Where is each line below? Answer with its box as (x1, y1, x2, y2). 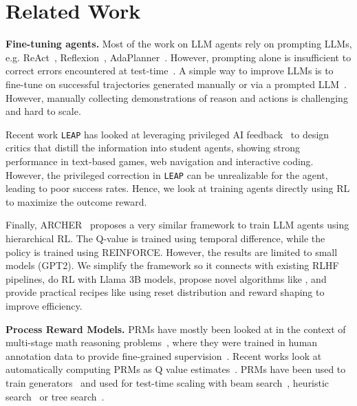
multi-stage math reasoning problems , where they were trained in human (6, 335, 318, 350)
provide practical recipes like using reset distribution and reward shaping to (6, 285, 325, 299)
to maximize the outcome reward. (6, 194, 147, 209)
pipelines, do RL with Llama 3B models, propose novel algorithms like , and (6, 271, 327, 286)
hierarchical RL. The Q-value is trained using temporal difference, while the (6, 231, 325, 245)
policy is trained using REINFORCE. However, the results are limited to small (6, 244, 338, 259)
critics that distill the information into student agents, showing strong (6, 140, 300, 155)
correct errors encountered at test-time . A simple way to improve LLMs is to (6, 63, 334, 78)
